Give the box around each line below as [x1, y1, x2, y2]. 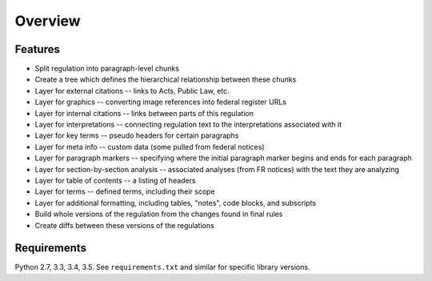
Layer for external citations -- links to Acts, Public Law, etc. [34, 86, 230, 95]
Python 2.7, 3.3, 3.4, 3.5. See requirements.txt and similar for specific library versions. [14, 263, 310, 272]
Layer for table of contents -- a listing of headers [34, 175, 196, 185]
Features [14, 42, 60, 56]
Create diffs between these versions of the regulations [34, 220, 215, 230]
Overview [14, 12, 81, 30]
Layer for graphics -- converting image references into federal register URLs [34, 97, 287, 107]
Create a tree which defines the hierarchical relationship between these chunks [34, 74, 297, 84]
